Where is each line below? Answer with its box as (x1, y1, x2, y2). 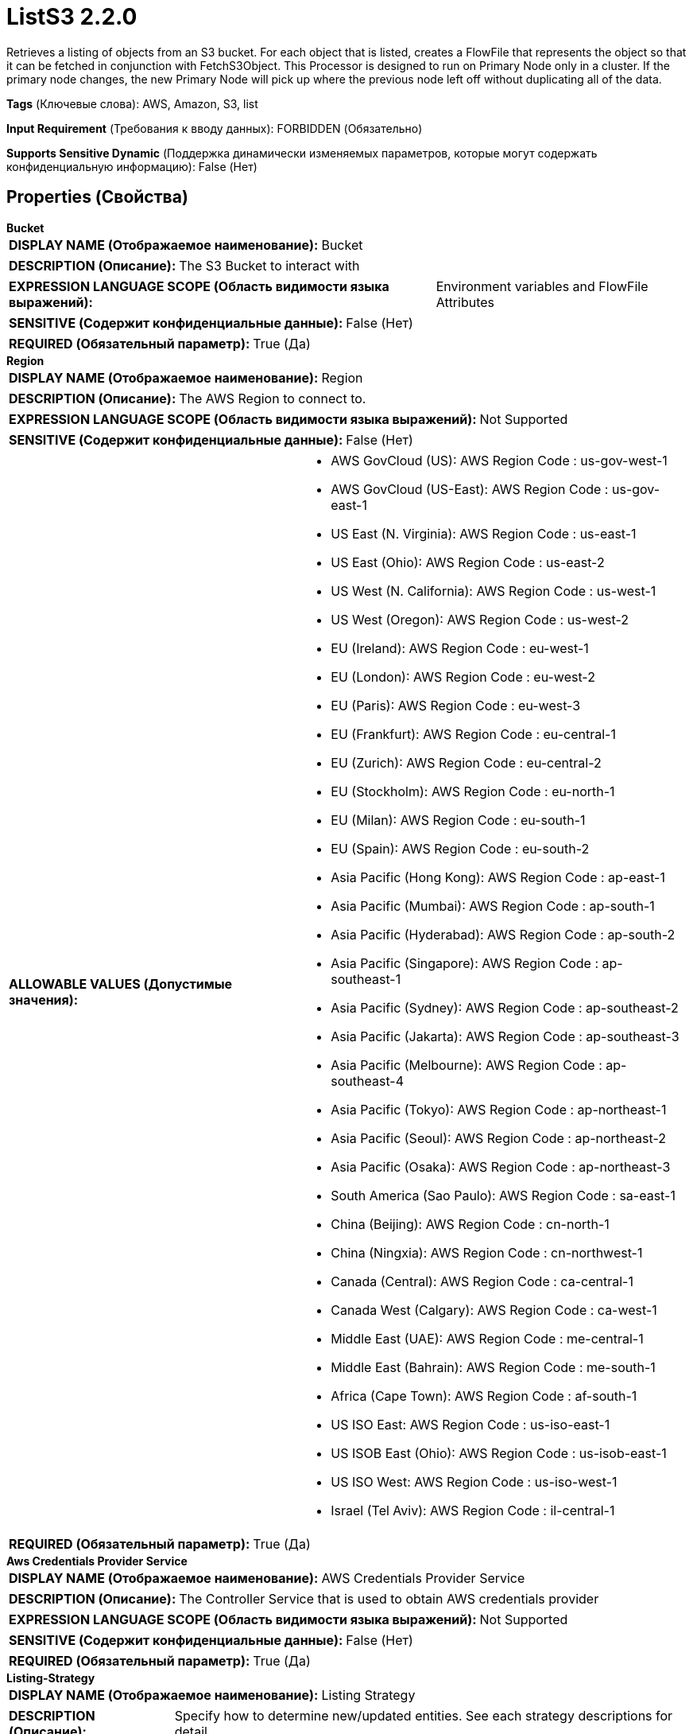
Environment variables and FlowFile (436, 278, 648, 294)
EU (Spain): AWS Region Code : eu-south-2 (331, 840, 590, 857)
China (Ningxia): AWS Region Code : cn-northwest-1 (331, 1244, 643, 1261)
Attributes (436, 294, 495, 310)
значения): (9, 991, 79, 1008)
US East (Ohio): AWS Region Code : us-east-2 (331, 554, 605, 570)
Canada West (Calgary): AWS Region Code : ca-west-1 (331, 1301, 657, 1318)
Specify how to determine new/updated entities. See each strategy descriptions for (174, 1707, 673, 1724)
